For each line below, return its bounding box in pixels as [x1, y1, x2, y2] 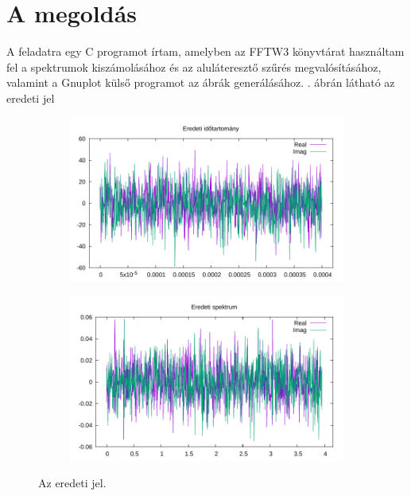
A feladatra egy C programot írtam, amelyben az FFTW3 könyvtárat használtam [6, 43, 405, 60]
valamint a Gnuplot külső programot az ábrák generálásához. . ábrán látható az [6, 74, 395, 91]
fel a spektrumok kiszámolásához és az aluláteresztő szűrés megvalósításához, [6, 58, 382, 75]
